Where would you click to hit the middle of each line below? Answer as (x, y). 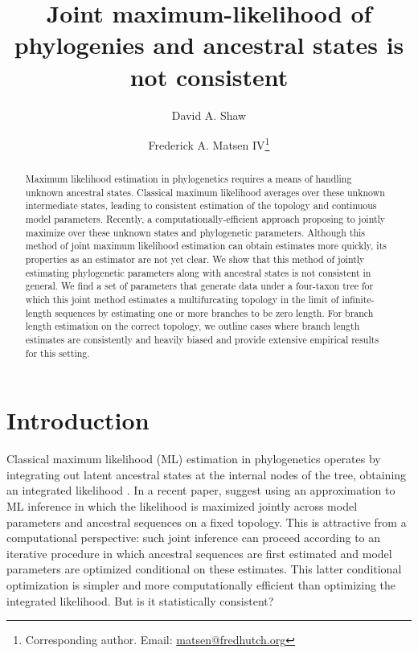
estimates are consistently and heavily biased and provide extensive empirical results (202, 340)
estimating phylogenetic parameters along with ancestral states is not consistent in (198, 272)
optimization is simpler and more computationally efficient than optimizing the (201, 585)
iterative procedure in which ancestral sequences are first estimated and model (199, 553)
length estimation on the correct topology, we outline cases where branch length (193, 326)
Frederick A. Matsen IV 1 (209, 144)
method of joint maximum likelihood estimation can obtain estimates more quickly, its (206, 246)
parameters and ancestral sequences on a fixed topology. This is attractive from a (207, 522)
